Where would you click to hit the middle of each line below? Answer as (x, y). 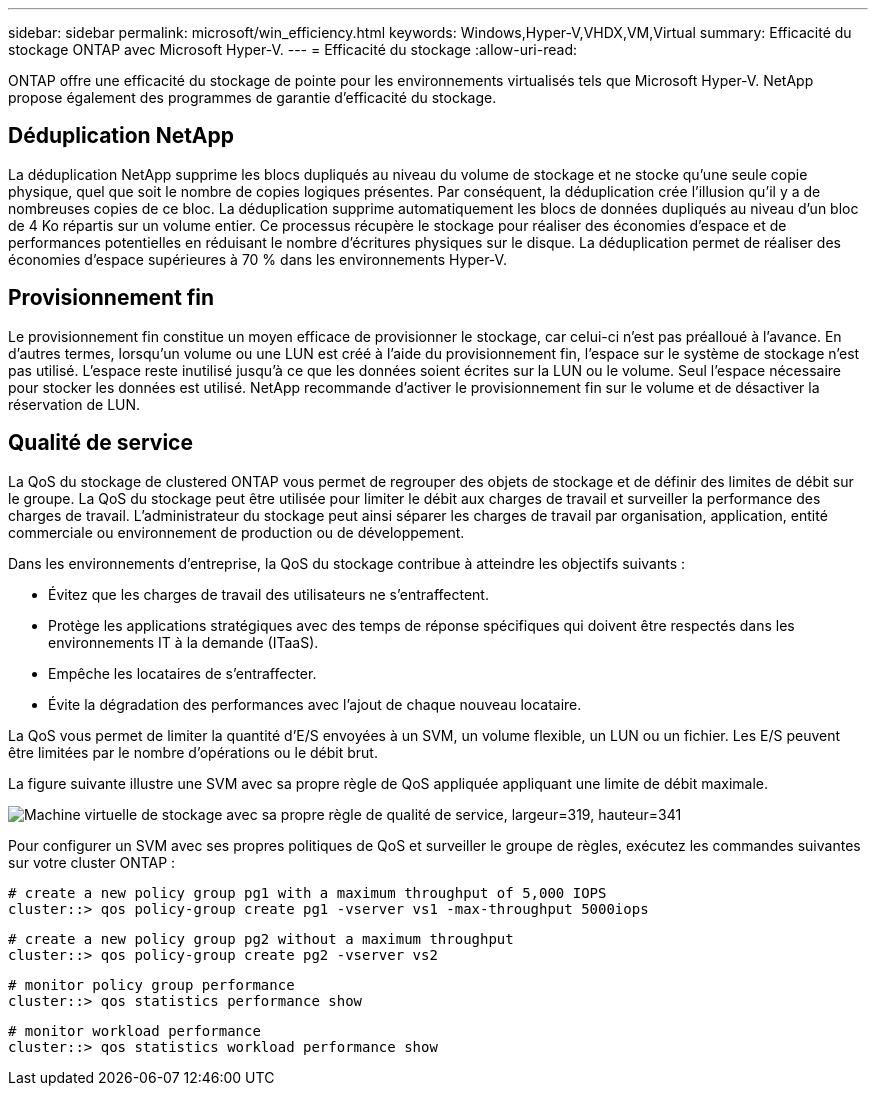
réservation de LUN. (74, 404)
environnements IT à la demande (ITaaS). (183, 642)
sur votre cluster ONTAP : (92, 862)
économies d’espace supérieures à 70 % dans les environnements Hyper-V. (257, 259)
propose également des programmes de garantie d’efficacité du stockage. (252, 97)
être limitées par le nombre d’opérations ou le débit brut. (193, 752)
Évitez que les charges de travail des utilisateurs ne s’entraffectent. (268, 594)
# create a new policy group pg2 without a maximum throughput (261, 938)
